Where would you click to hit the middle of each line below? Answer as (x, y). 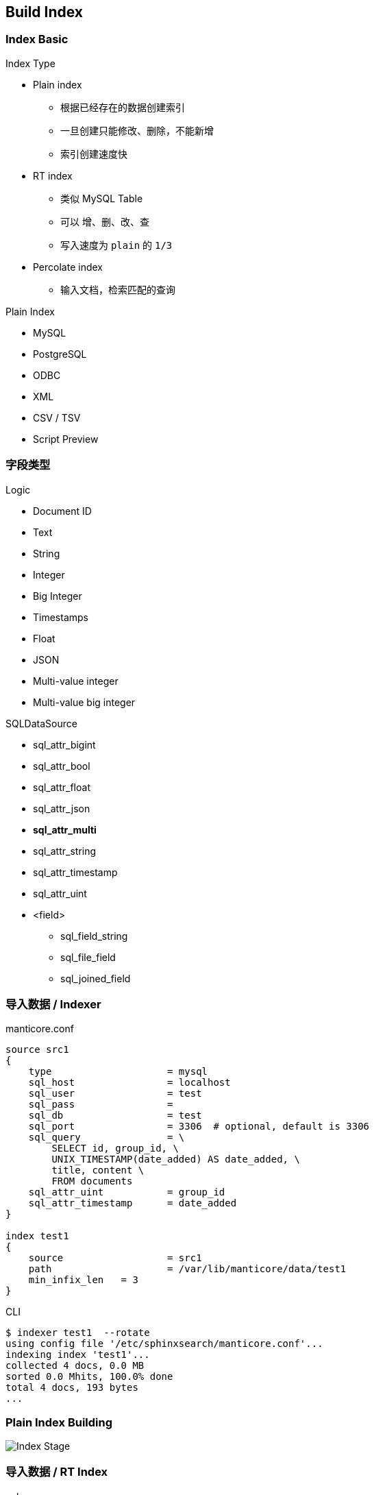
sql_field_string (94, 936)
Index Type (30, 63)
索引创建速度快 (94, 154)
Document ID (62, 511)
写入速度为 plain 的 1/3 (116, 245)
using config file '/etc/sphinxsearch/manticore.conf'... (164, 1344)
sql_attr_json (62, 808)
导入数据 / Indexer (53, 1004)
